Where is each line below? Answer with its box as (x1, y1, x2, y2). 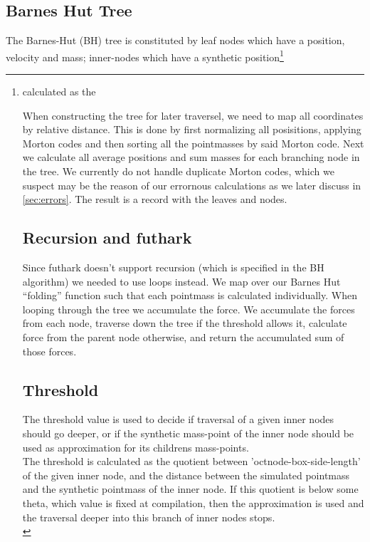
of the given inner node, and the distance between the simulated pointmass (22, 467, 350, 482)
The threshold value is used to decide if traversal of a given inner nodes (22, 412, 334, 427)
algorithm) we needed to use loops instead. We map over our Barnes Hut (22, 273, 341, 288)
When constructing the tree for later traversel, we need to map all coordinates (22, 108, 364, 123)
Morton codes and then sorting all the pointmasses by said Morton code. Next (22, 135, 364, 150)
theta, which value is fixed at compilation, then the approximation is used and (22, 495, 364, 510)
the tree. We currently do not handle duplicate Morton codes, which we (22, 164, 334, 179)
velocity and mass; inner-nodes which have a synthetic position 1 (6, 47, 284, 64)
